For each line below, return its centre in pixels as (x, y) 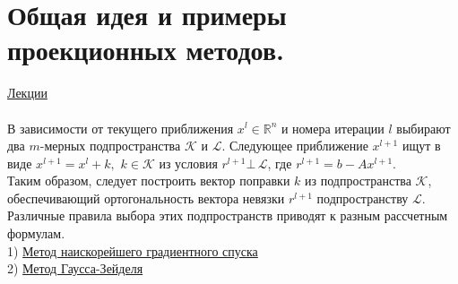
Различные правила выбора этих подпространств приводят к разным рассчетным (228, 215)
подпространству (363, 198)
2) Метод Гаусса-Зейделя (75, 268)
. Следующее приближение (295, 146)
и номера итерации (333, 128)
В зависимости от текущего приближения (121, 128)
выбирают (423, 128)
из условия (188, 163)
